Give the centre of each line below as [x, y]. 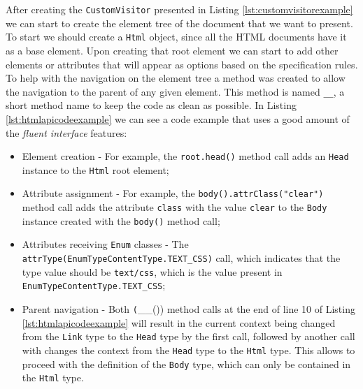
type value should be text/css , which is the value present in [152, 271]
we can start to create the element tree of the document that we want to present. [179, 23]
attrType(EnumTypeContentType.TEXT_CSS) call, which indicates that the [181, 258]
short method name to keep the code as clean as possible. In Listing [151, 105]
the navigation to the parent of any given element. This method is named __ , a [175, 91]
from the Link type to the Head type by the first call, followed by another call [188, 336]
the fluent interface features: [66, 132]
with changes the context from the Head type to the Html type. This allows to [188, 350]
